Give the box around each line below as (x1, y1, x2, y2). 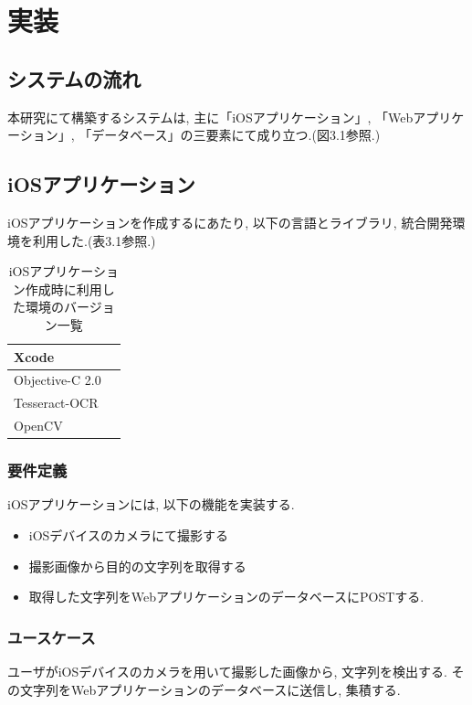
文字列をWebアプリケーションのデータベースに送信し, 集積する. (19, 679, 401, 699)
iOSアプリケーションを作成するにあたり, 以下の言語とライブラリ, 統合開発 (7, 212, 453, 231)
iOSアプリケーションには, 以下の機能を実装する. (7, 495, 295, 514)
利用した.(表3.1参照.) (32, 230, 156, 250)
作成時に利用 (25, 279, 102, 298)
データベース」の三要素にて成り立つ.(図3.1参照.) (91, 125, 381, 144)
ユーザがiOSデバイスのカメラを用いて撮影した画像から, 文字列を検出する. (7, 661, 447, 680)
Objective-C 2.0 (14, 370, 101, 390)
